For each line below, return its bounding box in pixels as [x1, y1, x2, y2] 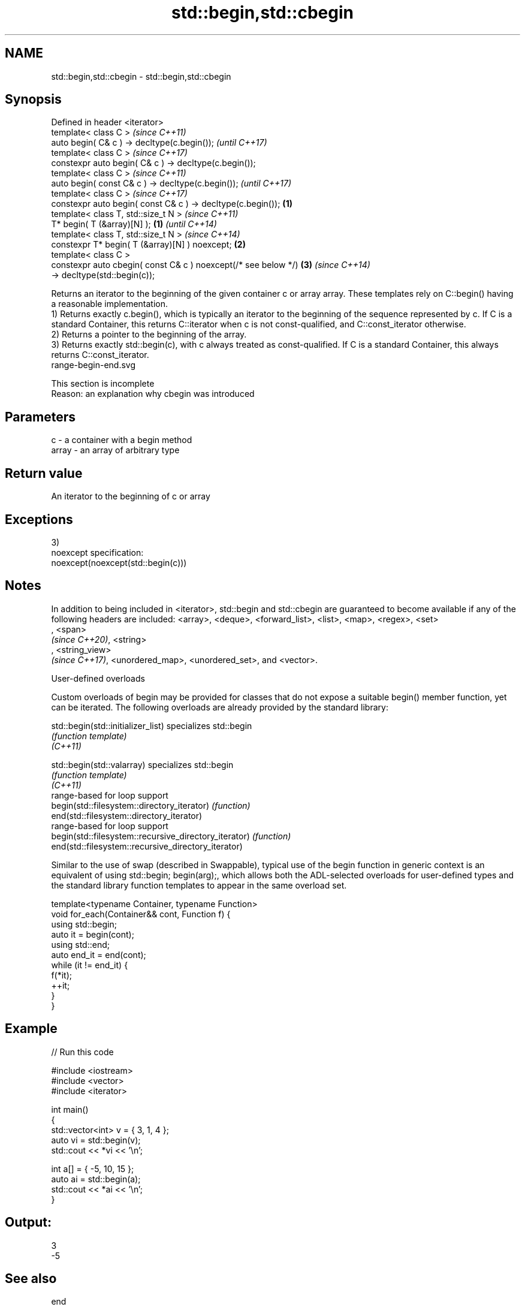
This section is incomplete [51, 378, 155, 389]
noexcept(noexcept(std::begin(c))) [51, 557, 187, 568]
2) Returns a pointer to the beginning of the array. [51, 329, 247, 340]
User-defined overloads [51, 673, 145, 683]
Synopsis [5, 92, 62, 107]
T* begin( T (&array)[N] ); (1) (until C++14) [51, 219, 217, 230]
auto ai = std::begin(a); [51, 1173, 141, 1184]
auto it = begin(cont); [51, 929, 134, 939]
